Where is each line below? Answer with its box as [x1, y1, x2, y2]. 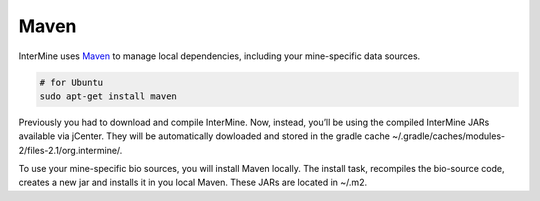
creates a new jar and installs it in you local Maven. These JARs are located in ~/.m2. [18, 176, 368, 189]
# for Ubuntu [39, 76, 104, 88]
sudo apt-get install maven [39, 90, 177, 102]
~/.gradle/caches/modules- [391, 130, 505, 142]
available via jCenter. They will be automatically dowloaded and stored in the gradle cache [18, 130, 390, 142]
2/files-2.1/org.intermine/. [18, 144, 123, 156]
